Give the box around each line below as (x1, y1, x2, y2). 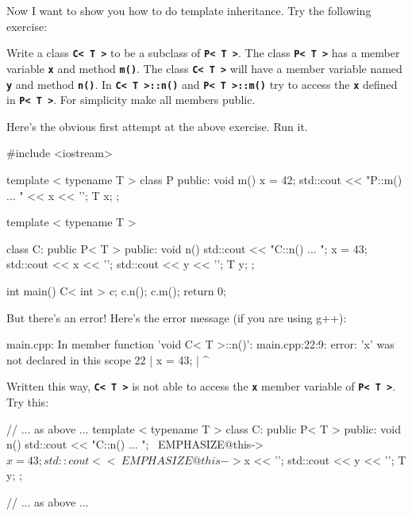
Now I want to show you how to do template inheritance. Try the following (6, 2, 372, 18)
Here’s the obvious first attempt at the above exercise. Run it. (6, 117, 308, 134)
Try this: (6, 394, 49, 410)
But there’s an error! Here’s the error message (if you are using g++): (6, 309, 347, 325)
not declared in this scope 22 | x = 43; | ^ (6, 351, 210, 368)
